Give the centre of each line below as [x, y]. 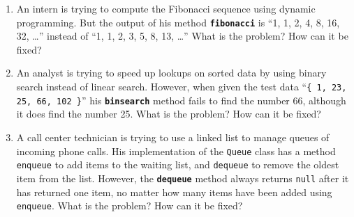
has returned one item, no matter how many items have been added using [174, 192]
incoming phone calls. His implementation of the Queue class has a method [176, 151]
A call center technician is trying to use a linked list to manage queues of [173, 137]
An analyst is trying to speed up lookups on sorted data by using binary [171, 73]
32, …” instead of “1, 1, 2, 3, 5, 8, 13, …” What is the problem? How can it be [182, 36]
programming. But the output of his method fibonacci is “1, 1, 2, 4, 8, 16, [178, 22]
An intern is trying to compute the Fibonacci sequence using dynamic [166, 8]
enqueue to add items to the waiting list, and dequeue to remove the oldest [178, 164]
